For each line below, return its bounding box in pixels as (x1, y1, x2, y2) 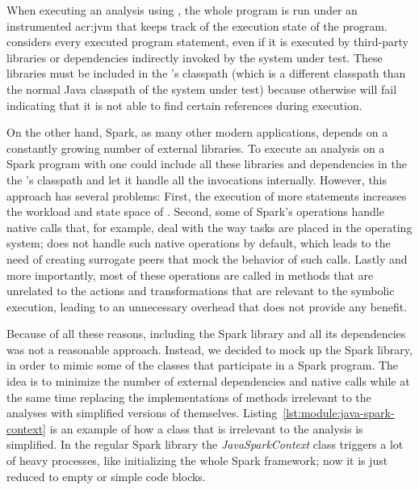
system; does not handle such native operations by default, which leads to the (6, 234, 391, 251)
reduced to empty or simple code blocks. (6, 467, 206, 484)
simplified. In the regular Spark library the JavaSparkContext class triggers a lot (6, 436, 404, 453)
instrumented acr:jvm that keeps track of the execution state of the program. (6, 17, 388, 34)
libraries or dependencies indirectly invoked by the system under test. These (6, 49, 383, 65)
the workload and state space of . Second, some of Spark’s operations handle (6, 203, 384, 220)
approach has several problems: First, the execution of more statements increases (6, 187, 407, 204)
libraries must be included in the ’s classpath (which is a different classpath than (6, 65, 406, 82)
